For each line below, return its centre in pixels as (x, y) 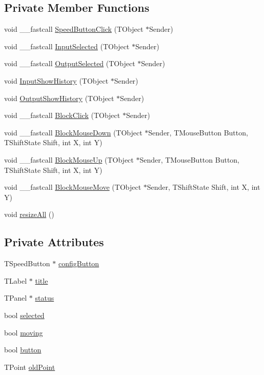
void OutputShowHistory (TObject (59, 98)
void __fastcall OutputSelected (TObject (70, 63)
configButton (79, 263)
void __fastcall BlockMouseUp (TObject (69, 159)
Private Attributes (54, 242)
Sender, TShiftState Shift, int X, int (204, 187)
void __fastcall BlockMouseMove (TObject (73, 187)
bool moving (24, 332)
